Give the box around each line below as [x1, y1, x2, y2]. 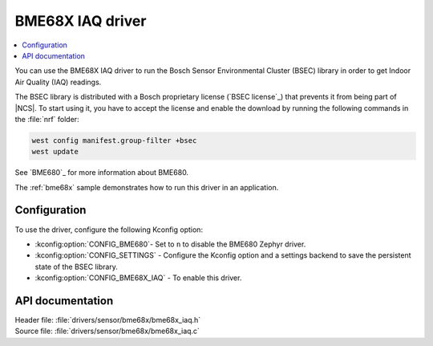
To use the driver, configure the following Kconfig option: [14, 225, 204, 234]
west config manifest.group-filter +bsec [31, 136, 197, 145]
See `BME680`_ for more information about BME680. [14, 168, 188, 177]
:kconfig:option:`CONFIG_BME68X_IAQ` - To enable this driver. [34, 273, 242, 283]
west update [31, 147, 79, 157]
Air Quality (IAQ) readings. [14, 77, 102, 87]
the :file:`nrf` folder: [14, 114, 79, 124]
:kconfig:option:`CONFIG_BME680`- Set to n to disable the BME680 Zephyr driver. [34, 239, 306, 249]
